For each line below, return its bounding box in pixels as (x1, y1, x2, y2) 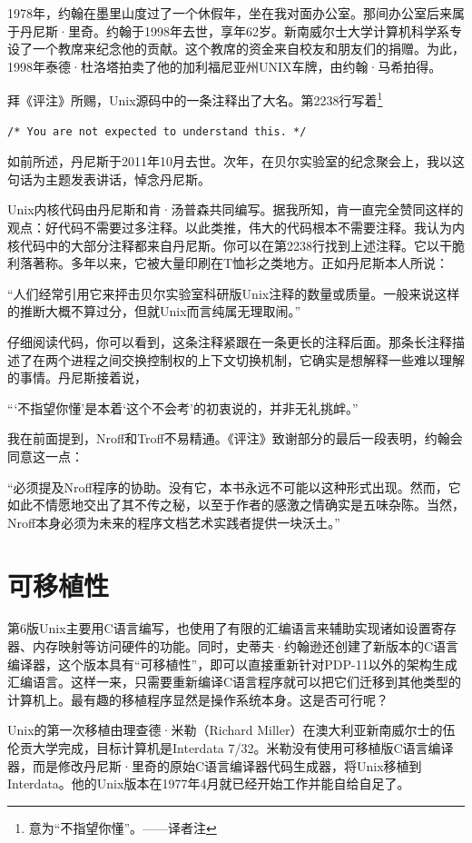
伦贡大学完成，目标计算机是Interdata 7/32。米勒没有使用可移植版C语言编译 (7, 739, 454, 757)
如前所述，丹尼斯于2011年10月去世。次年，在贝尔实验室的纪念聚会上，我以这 (7, 152, 465, 171)
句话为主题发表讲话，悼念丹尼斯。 (7, 169, 211, 188)
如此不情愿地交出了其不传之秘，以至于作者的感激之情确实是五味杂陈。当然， (7, 495, 465, 514)
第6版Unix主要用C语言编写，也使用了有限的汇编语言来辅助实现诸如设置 (7, 619, 431, 638)
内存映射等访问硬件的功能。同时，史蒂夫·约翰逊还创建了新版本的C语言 (32, 637, 458, 656)
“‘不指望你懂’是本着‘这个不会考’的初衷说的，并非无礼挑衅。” (7, 398, 359, 417)
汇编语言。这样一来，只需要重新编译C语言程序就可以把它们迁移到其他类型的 (7, 672, 462, 691)
